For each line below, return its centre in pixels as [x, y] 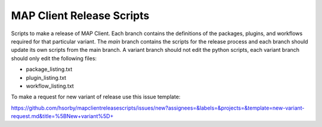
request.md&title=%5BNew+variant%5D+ [62, 116]
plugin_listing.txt [46, 78]
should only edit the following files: [54, 58]
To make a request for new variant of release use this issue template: [96, 97]
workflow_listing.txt [50, 86]
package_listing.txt [49, 69]
